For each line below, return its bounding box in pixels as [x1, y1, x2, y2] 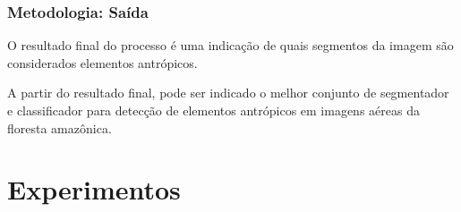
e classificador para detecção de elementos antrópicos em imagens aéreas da [7, 101, 420, 119]
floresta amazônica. [7, 118, 112, 137]
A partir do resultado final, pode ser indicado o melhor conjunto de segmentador [7, 83, 449, 102]
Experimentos [7, 171, 181, 208]
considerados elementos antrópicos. [7, 53, 198, 72]
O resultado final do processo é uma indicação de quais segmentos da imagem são [7, 36, 454, 55]
